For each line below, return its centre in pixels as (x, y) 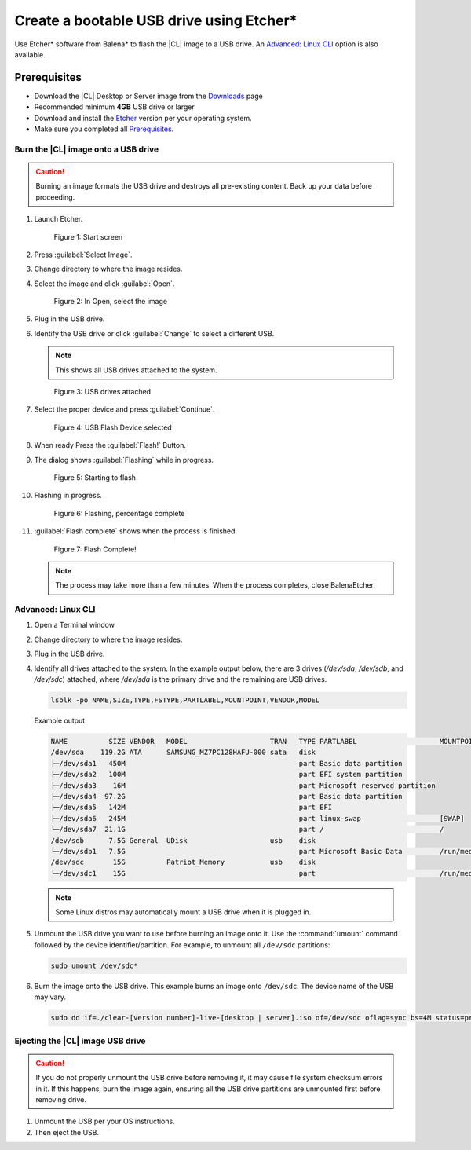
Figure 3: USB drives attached (102, 392)
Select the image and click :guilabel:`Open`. (104, 284)
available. (30, 54)
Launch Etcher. (58, 219)
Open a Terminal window (75, 625)
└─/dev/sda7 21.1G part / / (247, 830)
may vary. (50, 997)
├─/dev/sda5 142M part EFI (192, 808)
